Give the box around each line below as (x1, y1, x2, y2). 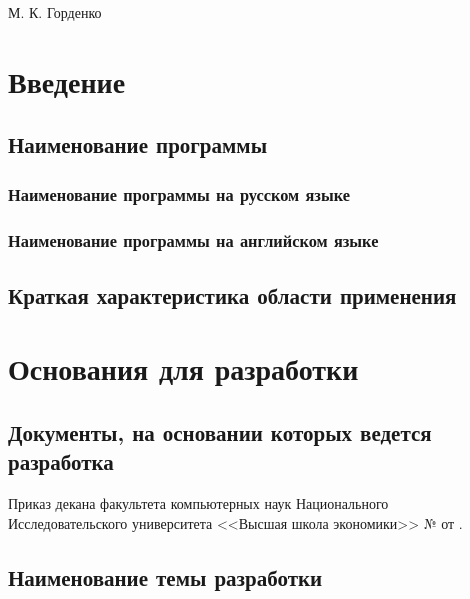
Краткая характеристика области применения (8, 279, 457, 310)
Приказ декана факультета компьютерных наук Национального (8, 493, 389, 514)
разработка (8, 446, 114, 477)
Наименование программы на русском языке (8, 181, 350, 206)
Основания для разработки (8, 348, 359, 389)
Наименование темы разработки (8, 561, 323, 592)
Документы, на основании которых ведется (8, 416, 432, 447)
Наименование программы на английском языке (8, 227, 379, 252)
